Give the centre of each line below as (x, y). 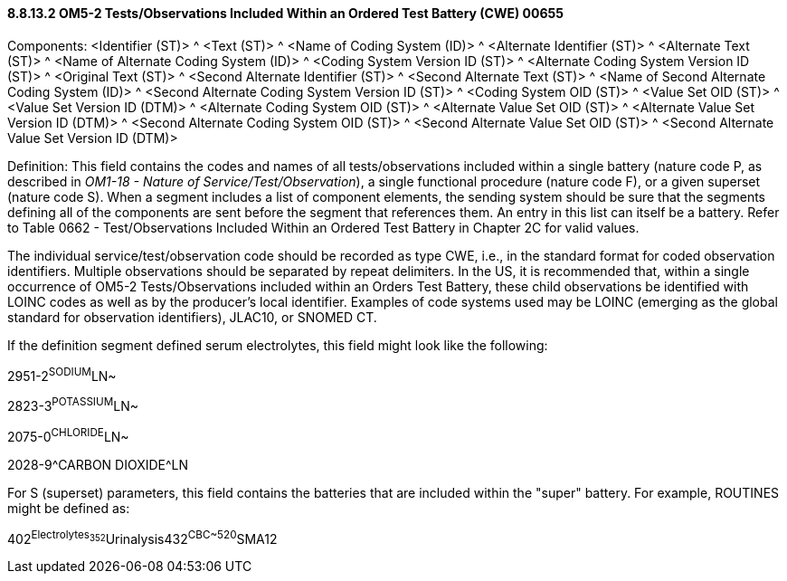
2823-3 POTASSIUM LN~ (73, 405)
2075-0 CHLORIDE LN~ (68, 435)
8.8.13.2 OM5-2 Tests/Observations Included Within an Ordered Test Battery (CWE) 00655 (285, 13)
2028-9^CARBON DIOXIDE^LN (98, 464)
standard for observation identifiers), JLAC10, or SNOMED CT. (192, 317)
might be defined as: (69, 508)
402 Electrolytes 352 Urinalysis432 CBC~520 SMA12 (142, 537)
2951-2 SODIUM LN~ (62, 374)
